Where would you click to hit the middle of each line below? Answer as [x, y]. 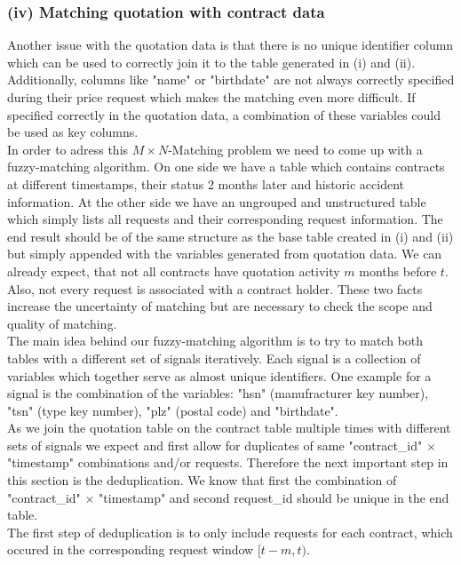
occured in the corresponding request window [131, 549]
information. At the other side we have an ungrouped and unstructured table [217, 201]
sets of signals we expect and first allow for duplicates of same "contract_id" [215, 445]
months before [398, 271]
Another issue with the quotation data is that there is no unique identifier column [230, 45]
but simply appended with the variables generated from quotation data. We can [225, 254]
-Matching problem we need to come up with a [295, 149]
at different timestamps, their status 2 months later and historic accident [206, 183]
